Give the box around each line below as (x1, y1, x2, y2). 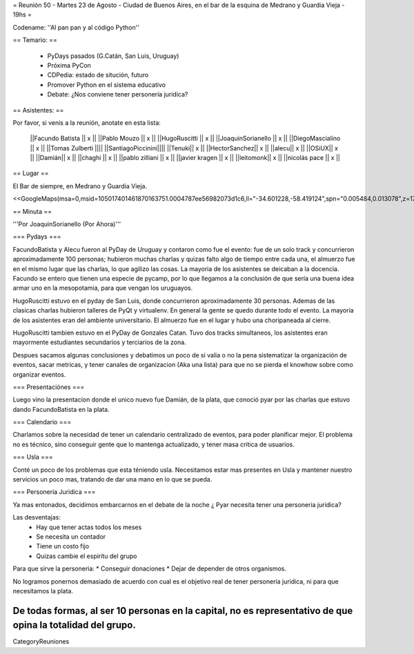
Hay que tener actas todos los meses (36, 523, 142, 531)
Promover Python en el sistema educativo (47, 80, 166, 89)
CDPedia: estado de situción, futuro (47, 71, 149, 79)
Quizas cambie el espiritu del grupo (36, 552, 137, 560)
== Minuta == (12, 207, 52, 215)
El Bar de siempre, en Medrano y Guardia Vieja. (12, 181, 148, 190)
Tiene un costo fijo (36, 542, 90, 551)
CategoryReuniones (12, 637, 70, 646)
